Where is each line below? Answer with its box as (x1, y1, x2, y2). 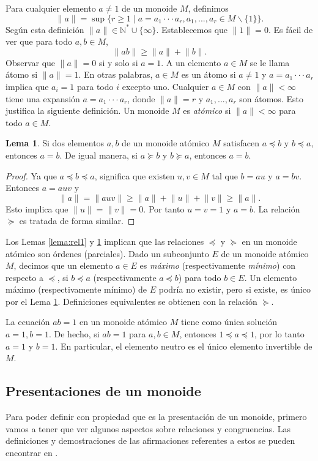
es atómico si (183, 104, 231, 117)
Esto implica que (6, 202, 68, 215)
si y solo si (98, 56, 138, 69)
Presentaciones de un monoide (6, 381, 201, 400)
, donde (127, 92, 155, 105)
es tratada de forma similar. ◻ (19, 214, 135, 227)
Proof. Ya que (6, 169, 57, 182)
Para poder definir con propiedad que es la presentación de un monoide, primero (6, 410, 307, 423)
